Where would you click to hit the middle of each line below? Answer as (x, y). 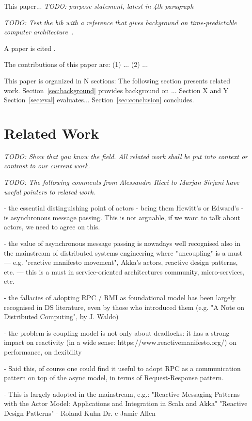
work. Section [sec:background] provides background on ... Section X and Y (116, 90)
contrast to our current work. (47, 166)
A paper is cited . (30, 48)
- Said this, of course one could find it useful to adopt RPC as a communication (122, 368)
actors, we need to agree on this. (52, 227)
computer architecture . (39, 32)
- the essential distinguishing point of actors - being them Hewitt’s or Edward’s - (124, 208)
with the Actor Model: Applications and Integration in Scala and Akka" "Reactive (126, 403)
